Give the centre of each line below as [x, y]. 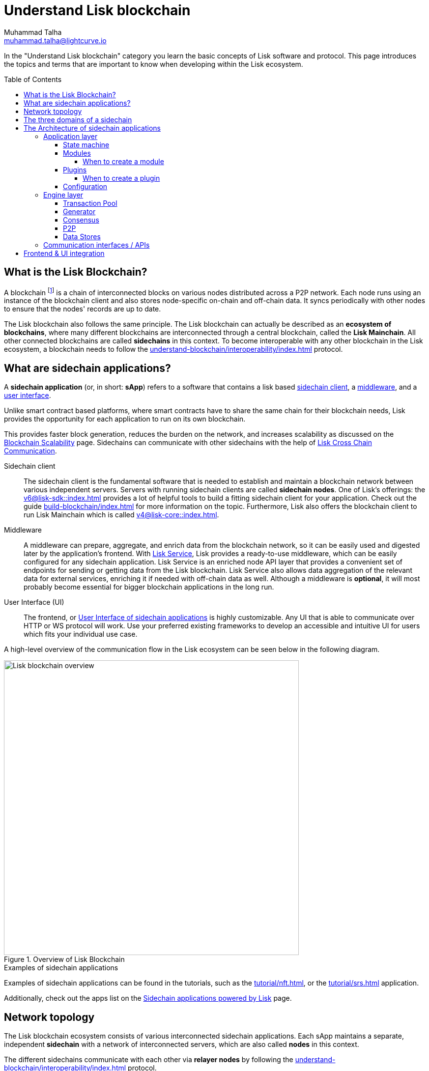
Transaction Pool [90, 203]
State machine [86, 144]
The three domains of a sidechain [78, 119]
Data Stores [82, 236]
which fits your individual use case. [81, 634]
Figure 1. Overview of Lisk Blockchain [64, 959]
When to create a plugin [121, 178]
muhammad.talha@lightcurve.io [55, 40]
